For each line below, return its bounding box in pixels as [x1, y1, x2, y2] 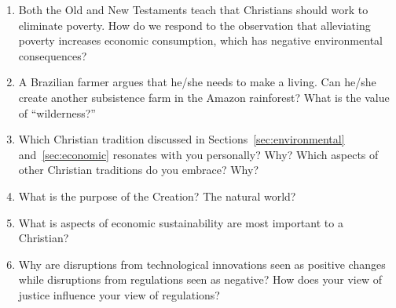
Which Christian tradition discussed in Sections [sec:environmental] [18, 131, 345, 147]
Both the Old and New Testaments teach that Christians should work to [18, 2, 368, 17]
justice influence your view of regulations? [18, 286, 220, 303]
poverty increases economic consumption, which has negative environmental [18, 32, 383, 49]
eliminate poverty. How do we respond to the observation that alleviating [18, 16, 371, 33]
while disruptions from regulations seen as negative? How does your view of [18, 271, 383, 288]
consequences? [18, 47, 87, 63]
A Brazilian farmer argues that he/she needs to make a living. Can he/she [18, 74, 376, 90]
